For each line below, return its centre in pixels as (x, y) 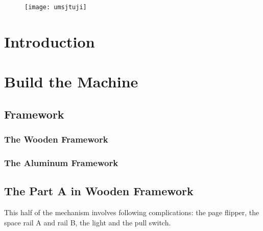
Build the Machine (71, 82)
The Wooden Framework (56, 139)
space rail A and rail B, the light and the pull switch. (88, 222)
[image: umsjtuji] (56, 7)
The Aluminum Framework (61, 162)
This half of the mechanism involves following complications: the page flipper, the (132, 212)
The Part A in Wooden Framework (99, 191)
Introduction (50, 41)
